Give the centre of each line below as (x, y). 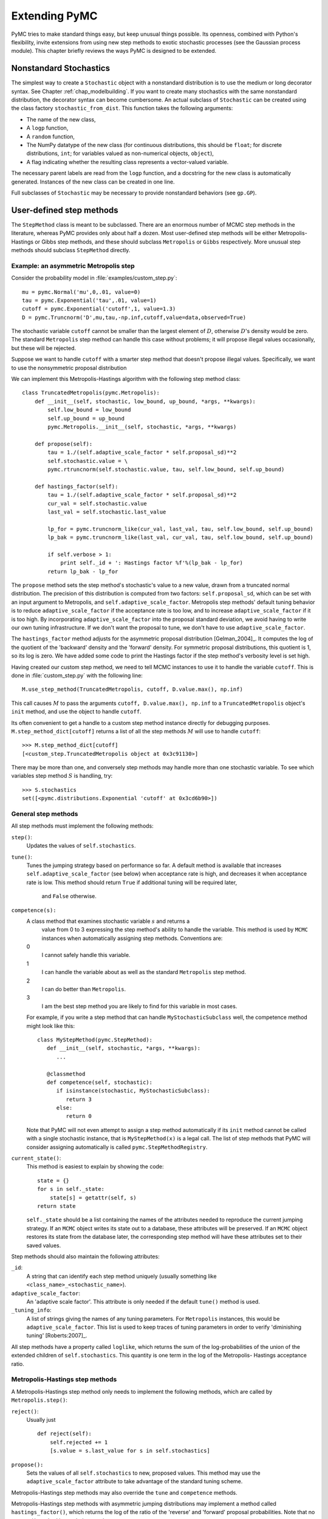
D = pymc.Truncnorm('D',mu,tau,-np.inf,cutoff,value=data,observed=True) (134, 317)
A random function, (51, 136)
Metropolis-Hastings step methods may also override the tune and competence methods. (125, 1492)
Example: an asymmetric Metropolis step (73, 266)
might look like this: (51, 1026)
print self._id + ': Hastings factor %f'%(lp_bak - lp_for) (152, 563)
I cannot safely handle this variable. (86, 955)
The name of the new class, (61, 119)
